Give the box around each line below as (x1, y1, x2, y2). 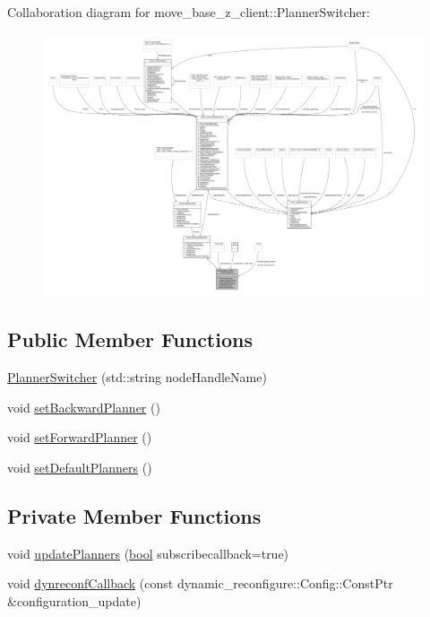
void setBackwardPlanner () (7, 397, 160, 416)
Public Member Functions (7, 326, 253, 353)
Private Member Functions (7, 501, 262, 529)
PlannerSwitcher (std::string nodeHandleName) (7, 368, 267, 387)
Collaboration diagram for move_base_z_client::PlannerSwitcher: (7, 3, 370, 21)
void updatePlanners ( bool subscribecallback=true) (7, 543, 289, 562)
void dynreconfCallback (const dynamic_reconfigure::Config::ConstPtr (7, 574, 393, 593)
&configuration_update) (7, 591, 142, 610)
